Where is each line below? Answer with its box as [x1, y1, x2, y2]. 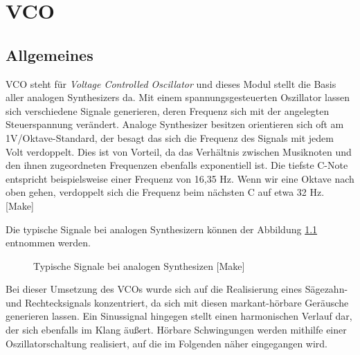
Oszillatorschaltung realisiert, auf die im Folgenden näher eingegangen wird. [6, 336, 327, 350]
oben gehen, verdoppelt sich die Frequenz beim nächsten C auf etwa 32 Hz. [6, 185, 325, 199]
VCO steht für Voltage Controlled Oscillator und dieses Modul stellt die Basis [6, 76, 336, 91]
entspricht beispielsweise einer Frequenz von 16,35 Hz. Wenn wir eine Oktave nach [6, 171, 354, 185]
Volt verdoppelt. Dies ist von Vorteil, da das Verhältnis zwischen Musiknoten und [6, 144, 352, 158]
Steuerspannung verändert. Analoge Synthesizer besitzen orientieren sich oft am [6, 117, 344, 131]
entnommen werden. [6, 235, 91, 250]
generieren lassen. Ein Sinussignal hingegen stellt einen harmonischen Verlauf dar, [6, 309, 352, 323]
